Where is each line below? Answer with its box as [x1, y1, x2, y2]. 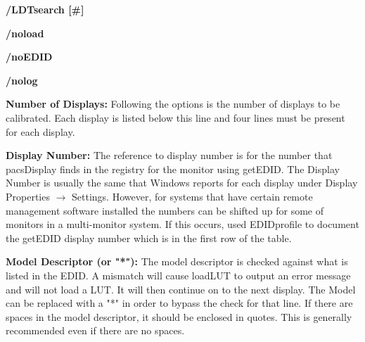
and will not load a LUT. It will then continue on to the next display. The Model [6, 281, 356, 296]
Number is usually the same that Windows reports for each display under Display [6, 175, 358, 190]
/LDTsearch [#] [6, 2, 84, 16]
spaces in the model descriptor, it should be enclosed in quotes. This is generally [6, 309, 352, 324]
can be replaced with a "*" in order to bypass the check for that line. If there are [6, 296, 353, 310]
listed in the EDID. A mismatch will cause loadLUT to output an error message [6, 267, 351, 282]
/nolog [6, 72, 38, 87]
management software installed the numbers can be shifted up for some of [6, 203, 324, 217]
